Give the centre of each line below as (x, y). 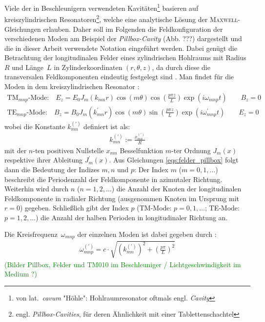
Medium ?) (21, 274)
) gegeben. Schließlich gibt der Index (74, 208)
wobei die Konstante (35, 126)
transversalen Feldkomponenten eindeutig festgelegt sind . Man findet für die (119, 77)
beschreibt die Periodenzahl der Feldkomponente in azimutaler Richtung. (113, 179)
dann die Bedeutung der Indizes (52, 170)
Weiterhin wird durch (37, 189)
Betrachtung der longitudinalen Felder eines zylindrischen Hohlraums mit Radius (125, 57)
